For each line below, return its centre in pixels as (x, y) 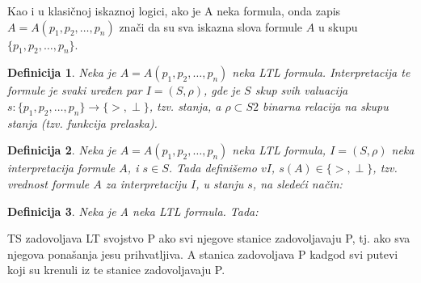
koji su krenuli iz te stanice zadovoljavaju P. (116, 270)
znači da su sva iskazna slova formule (211, 26)
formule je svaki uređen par (75, 90)
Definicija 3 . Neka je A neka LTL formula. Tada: (133, 211)
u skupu (338, 26)
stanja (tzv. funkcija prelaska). (82, 122)
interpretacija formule (61, 168)
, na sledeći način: (297, 183)
